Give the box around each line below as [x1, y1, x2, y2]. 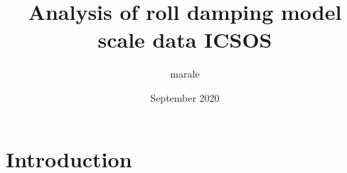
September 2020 [150, 90, 220, 105]
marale [170, 66, 200, 81]
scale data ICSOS [97, 25, 272, 54]
